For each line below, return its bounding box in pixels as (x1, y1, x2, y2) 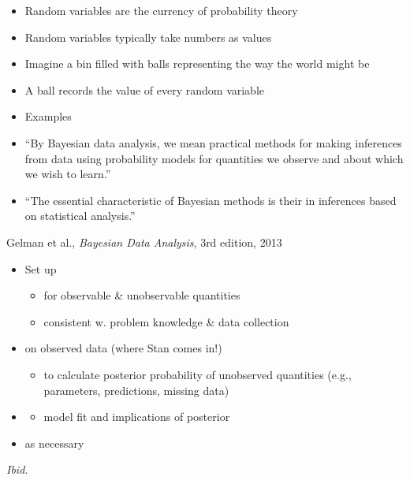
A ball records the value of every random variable (24, 81, 265, 98)
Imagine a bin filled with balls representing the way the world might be (24, 55, 370, 72)
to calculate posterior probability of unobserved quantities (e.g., (43, 366, 352, 382)
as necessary (24, 434, 84, 451)
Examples (24, 108, 72, 125)
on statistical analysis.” (24, 207, 136, 224)
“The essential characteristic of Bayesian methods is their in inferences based (24, 192, 397, 208)
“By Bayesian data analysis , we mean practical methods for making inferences (24, 134, 402, 151)
